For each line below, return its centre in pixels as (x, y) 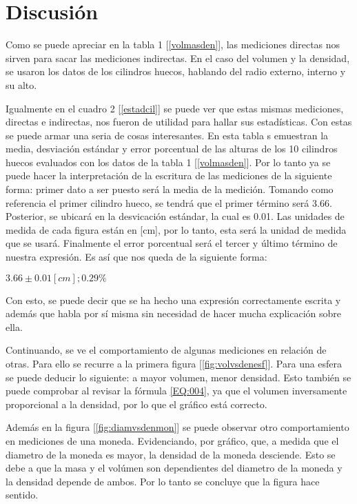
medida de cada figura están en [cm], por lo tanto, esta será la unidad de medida (176, 229)
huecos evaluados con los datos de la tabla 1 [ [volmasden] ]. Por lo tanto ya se (168, 162)
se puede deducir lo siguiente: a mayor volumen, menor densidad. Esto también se (178, 377)
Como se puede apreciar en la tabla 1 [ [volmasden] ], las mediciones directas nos (173, 44)
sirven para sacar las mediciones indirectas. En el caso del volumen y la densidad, (178, 58)
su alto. (21, 84)
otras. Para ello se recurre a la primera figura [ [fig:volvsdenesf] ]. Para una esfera (174, 363)
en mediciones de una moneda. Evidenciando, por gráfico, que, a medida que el (172, 440)
